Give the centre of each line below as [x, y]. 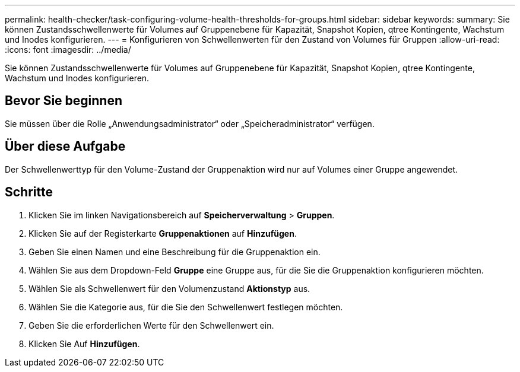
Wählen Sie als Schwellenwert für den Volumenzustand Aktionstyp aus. [169, 288]
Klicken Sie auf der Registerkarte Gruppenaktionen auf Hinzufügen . [163, 233]
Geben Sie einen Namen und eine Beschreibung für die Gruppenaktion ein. [175, 252]
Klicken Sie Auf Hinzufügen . [84, 344]
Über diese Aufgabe [65, 147]
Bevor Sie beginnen [64, 101]
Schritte [29, 192]
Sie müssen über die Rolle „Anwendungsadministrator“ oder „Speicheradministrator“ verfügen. [190, 123]
